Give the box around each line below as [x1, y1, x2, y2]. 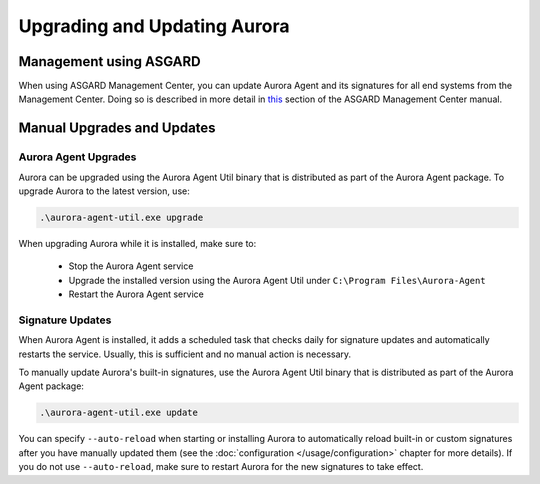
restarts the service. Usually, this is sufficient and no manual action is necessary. [18, 348, 352, 360]
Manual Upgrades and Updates [18, 120, 216, 137]
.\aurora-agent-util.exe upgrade [39, 211, 204, 223]
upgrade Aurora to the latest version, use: [18, 185, 190, 197]
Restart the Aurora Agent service [68, 288, 204, 300]
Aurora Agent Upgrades [18, 150, 137, 164]
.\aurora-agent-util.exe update [39, 407, 199, 419]
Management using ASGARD [18, 53, 201, 70]
